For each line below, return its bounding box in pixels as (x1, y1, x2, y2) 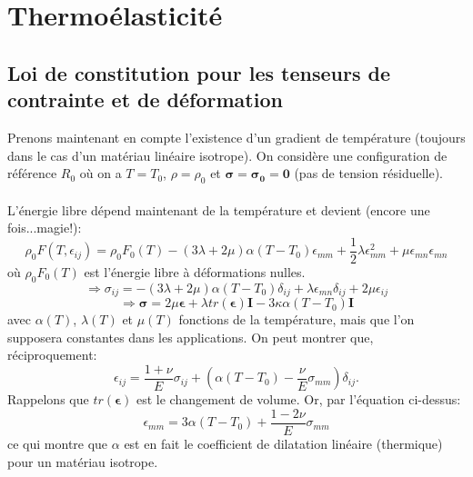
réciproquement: (7, 345, 97, 364)
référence (7, 164, 57, 183)
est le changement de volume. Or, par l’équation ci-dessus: (136, 390, 461, 409)
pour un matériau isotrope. (7, 452, 158, 471)
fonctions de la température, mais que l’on (178, 310, 415, 329)
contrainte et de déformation (7, 85, 283, 114)
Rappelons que (7, 390, 89, 409)
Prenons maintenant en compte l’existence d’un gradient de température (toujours (7, 127, 466, 146)
